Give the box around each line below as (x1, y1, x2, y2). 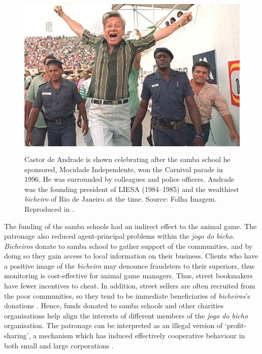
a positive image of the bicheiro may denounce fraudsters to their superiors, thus (4, 260, 255, 271)
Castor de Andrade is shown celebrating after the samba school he (24, 153, 231, 164)
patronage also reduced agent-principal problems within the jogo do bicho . (4, 231, 235, 241)
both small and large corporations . (4, 340, 114, 350)
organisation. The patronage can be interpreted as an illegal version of (4, 320, 223, 331)
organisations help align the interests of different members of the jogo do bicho (4, 310, 248, 320)
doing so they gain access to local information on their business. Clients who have (4, 250, 258, 261)
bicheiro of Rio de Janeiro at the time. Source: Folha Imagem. (24, 194, 217, 204)
